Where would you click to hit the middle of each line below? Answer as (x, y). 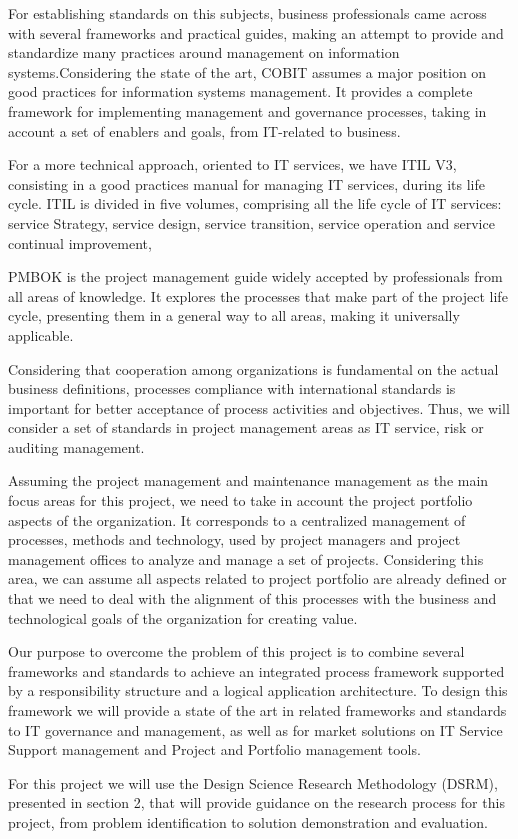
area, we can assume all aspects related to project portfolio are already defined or (257, 578)
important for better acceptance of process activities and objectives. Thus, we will (259, 407)
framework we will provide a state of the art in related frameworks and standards (257, 710)
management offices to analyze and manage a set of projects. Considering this (246, 558)
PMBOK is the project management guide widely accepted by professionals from (255, 276)
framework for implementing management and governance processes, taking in (247, 110)
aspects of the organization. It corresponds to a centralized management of (237, 519)
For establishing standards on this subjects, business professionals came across (247, 13)
